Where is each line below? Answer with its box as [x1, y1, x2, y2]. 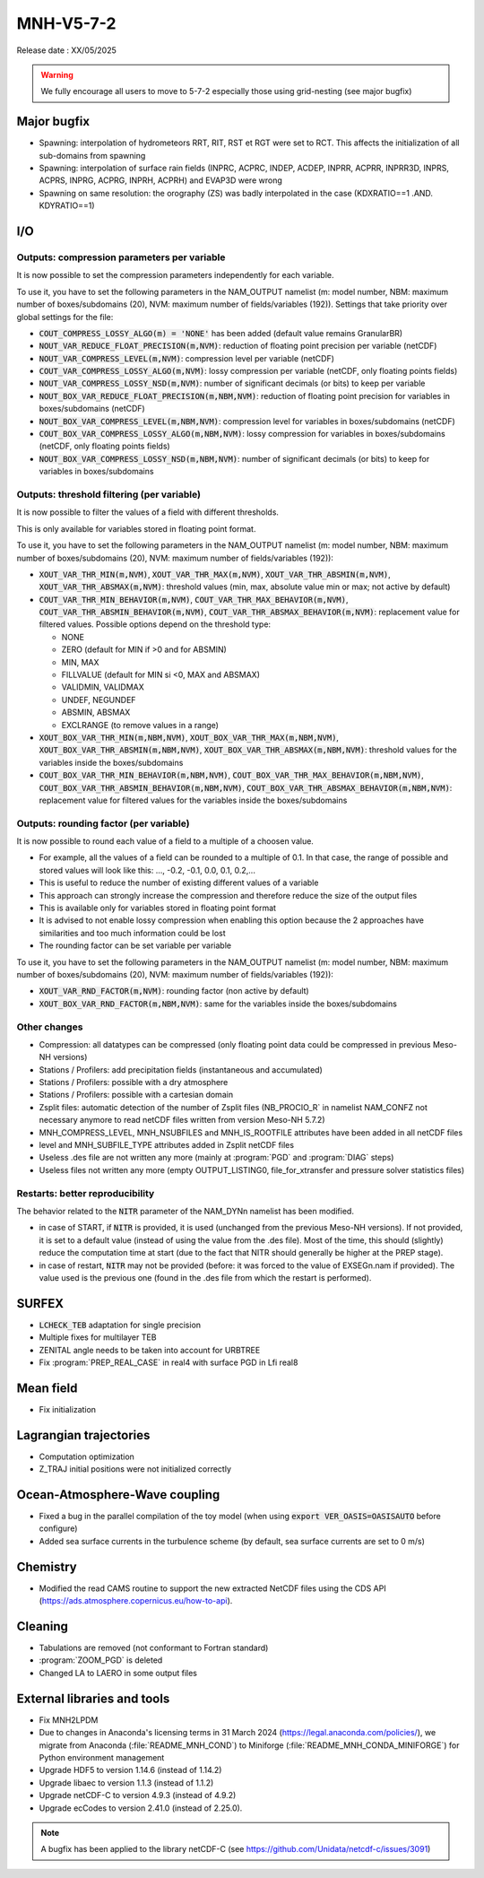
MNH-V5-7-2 [16, 13, 117, 33]
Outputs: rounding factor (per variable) [16, 817, 190, 830]
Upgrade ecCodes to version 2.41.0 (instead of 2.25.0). [39, 1803, 243, 1813]
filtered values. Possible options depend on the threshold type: [39, 619, 272, 630]
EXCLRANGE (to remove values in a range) [61, 719, 220, 730]
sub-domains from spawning [39, 150, 146, 161]
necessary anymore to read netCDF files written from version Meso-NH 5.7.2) [39, 1115, 326, 1126]
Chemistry [16, 1559, 77, 1574]
